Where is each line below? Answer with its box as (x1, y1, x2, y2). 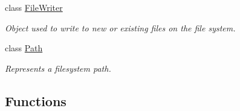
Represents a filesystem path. (5, 62, 111, 74)
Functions (5, 91, 66, 110)
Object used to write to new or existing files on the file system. (5, 21, 236, 34)
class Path (5, 42, 43, 54)
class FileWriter (5, 1, 63, 13)
